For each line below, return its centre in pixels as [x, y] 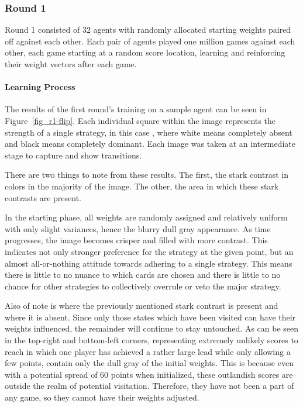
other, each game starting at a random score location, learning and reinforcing [145, 52]
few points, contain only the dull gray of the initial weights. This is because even [149, 363]
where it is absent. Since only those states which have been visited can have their [150, 317]
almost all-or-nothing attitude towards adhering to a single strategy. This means [149, 263]
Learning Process [40, 87]
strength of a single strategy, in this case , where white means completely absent [149, 132]
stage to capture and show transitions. [73, 155]
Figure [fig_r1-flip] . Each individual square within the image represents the [140, 120]
